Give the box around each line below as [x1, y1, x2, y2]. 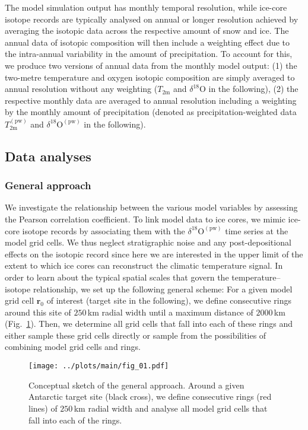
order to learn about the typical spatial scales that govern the [5, 270, 229, 283]
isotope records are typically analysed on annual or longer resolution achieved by [5, 12, 299, 25]
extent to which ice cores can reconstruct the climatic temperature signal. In [5, 259, 283, 272]
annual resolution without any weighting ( [5, 82, 158, 95]
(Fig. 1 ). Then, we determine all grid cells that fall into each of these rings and [5, 317, 293, 330]
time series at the [225, 224, 288, 237]
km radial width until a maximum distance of [87, 305, 253, 318]
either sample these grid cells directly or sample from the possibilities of [5, 329, 266, 341]
